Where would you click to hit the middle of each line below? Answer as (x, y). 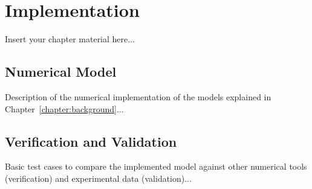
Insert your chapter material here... (70, 39)
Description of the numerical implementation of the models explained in (138, 96)
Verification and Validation (91, 141)
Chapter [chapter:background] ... (64, 108)
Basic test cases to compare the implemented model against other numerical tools (156, 166)
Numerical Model (61, 72)
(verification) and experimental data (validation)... (98, 178)
